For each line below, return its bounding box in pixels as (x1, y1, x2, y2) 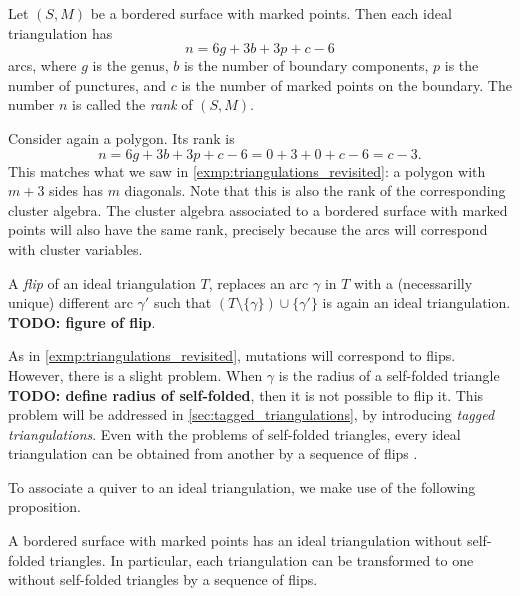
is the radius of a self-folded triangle (278, 364, 500, 385)
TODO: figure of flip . (8, 311, 156, 332)
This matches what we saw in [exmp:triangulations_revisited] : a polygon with (8, 160, 486, 181)
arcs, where (8, 55, 77, 76)
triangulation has (8, 22, 113, 43)
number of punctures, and (8, 74, 167, 95)
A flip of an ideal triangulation (8, 272, 196, 293)
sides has (49, 180, 103, 201)
